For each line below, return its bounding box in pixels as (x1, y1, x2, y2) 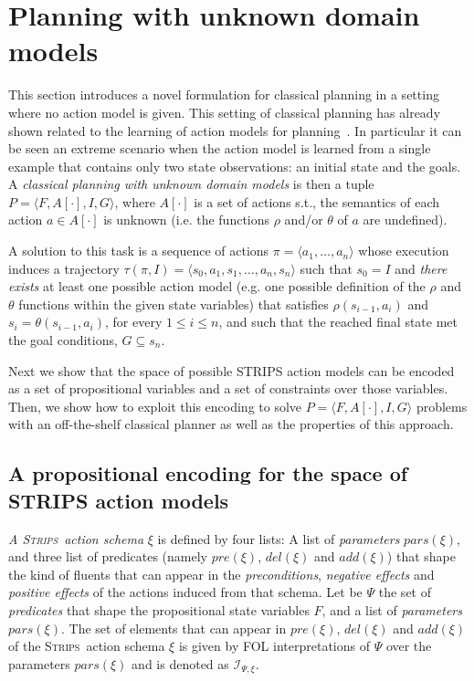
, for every (104, 312, 163, 331)
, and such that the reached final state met (218, 312, 458, 331)
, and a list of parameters (321, 600, 462, 619)
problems (416, 396, 468, 415)
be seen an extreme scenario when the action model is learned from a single (8, 139, 431, 158)
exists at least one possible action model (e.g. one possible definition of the (8, 277, 426, 296)
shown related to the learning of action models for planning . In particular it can (8, 120, 462, 140)
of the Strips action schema (8, 636, 165, 655)
